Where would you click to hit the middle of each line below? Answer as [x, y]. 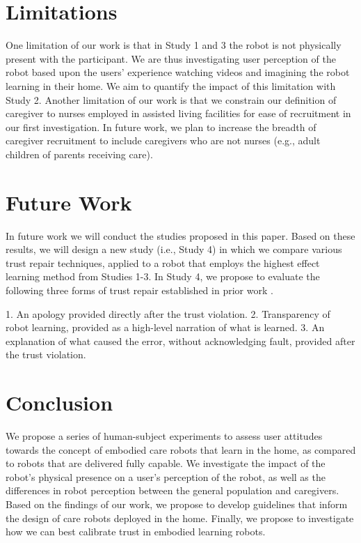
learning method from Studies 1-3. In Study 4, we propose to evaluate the [163, 276]
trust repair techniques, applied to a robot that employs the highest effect [163, 262]
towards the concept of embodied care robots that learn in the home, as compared [181, 449]
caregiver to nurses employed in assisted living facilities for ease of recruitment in [178, 113]
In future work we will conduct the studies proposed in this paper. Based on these [180, 235]
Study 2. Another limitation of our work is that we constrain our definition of [171, 99]
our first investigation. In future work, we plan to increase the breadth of [161, 127]
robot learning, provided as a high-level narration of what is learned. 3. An [165, 327]
